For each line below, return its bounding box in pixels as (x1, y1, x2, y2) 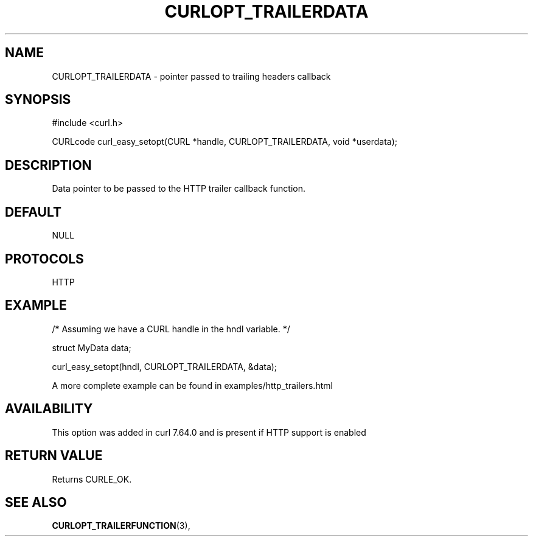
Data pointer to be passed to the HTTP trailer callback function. (52, 183, 306, 194)
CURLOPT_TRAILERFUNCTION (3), (52, 520, 190, 531)
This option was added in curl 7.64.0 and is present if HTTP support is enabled (52, 427, 366, 438)
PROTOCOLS (5, 251, 84, 267)
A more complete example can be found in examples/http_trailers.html (52, 380, 333, 391)
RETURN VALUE (5, 448, 103, 464)
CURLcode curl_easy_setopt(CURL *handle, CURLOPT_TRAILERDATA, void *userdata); (52, 136, 398, 147)
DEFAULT (5, 204, 61, 220)
